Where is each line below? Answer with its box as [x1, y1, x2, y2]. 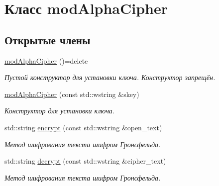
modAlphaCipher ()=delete [4, 55, 88, 66]
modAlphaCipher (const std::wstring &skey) [4, 89, 139, 99]
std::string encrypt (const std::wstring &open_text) [4, 122, 162, 132]
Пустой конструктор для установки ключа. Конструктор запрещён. [4, 72, 216, 83]
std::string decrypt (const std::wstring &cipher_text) [4, 156, 166, 166]
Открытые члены [4, 32, 91, 47]
